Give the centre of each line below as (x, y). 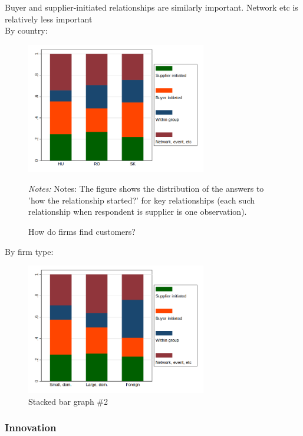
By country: (26, 30)
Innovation (31, 427)
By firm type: (29, 251)
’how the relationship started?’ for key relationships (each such (141, 200)
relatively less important (49, 19)
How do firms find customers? (82, 231)
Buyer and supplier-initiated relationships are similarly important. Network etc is (151, 7)
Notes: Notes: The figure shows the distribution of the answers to (146, 189)
